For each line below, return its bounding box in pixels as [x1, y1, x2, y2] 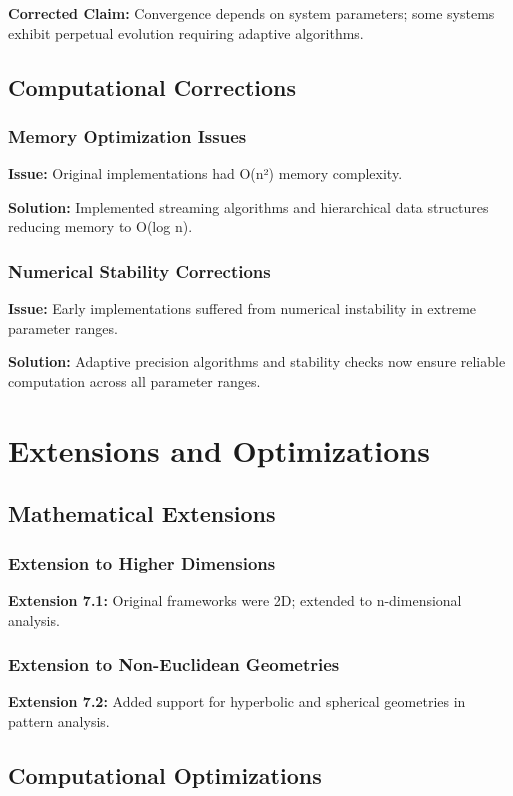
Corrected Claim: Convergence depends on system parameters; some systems [8, 3, 495, 23]
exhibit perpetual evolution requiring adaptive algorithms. [8, 22, 364, 43]
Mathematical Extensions [8, 498, 276, 529]
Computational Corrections [8, 71, 297, 102]
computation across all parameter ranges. [8, 370, 261, 391]
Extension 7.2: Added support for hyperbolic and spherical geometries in [8, 691, 466, 712]
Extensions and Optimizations [8, 429, 430, 470]
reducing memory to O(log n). [8, 216, 193, 237]
